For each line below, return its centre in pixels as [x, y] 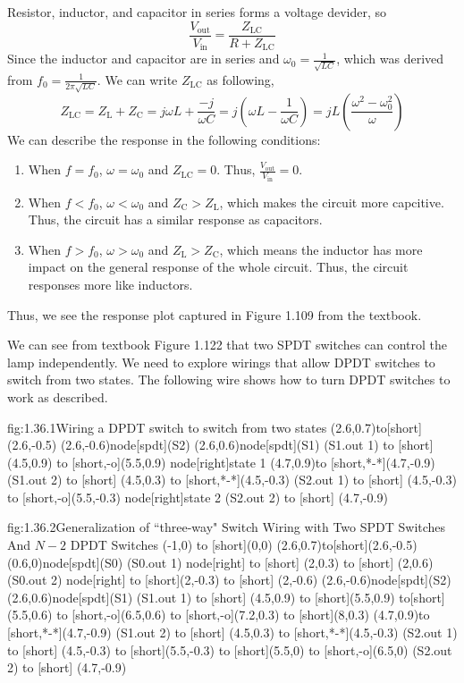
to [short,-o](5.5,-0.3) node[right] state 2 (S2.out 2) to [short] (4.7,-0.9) [198, 497]
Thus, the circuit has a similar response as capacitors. [175, 219]
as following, [240, 79]
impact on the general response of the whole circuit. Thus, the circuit [218, 267]
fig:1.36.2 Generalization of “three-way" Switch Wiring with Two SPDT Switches [227, 527]
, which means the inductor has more [321, 249]
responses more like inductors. [110, 284]
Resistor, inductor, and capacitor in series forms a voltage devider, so [197, 12]
